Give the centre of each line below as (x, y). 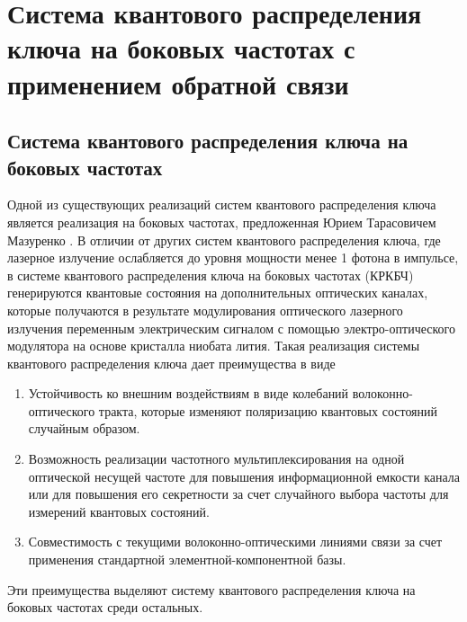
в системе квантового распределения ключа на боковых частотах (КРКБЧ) (211, 275)
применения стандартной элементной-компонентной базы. (187, 560)
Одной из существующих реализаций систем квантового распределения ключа (222, 204)
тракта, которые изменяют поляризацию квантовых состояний (268, 410)
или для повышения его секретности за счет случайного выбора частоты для (238, 494)
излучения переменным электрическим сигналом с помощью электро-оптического (231, 328)
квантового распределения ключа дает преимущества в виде (171, 363)
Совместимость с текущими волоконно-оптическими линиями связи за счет (235, 542)
